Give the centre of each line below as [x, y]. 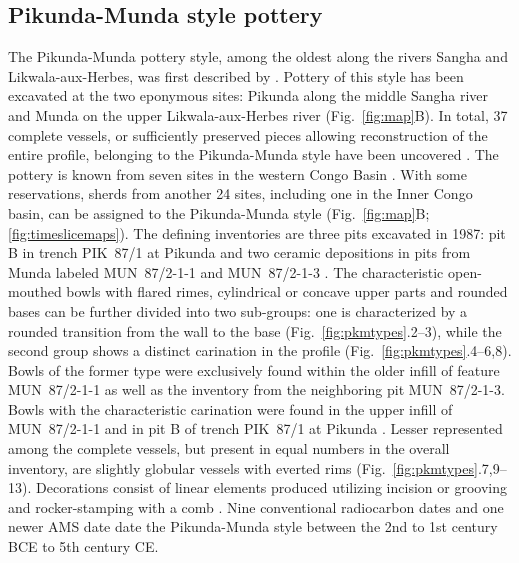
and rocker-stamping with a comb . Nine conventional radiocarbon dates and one [256, 506]
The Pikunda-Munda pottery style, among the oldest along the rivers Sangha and [258, 56]
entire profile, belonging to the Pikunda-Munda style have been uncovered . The [253, 154]
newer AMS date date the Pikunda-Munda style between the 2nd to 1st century [253, 526]
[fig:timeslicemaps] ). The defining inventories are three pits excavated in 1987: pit [257, 232]
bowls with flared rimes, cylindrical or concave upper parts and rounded [287, 291]
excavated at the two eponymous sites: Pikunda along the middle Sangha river [248, 95]
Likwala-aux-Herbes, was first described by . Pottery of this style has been [236, 75]
